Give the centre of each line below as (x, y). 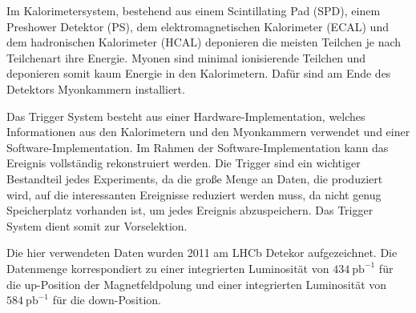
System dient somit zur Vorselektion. (97, 225)
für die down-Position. (107, 300)
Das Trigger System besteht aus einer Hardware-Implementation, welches (186, 116)
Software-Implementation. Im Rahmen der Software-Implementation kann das (198, 147)
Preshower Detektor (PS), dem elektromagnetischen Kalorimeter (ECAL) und (198, 26)
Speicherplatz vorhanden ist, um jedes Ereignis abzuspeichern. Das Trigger (190, 210)
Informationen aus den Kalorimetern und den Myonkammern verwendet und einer (208, 132)
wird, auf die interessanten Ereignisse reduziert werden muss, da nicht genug (194, 194)
